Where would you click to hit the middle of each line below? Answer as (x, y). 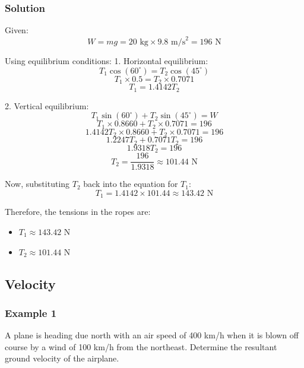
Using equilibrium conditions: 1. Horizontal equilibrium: (107, 61)
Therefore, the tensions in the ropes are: (78, 212)
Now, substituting (37, 184)
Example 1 (31, 313)
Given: (17, 30)
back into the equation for (131, 184)
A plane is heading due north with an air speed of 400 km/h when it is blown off (152, 335)
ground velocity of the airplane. (62, 358)
